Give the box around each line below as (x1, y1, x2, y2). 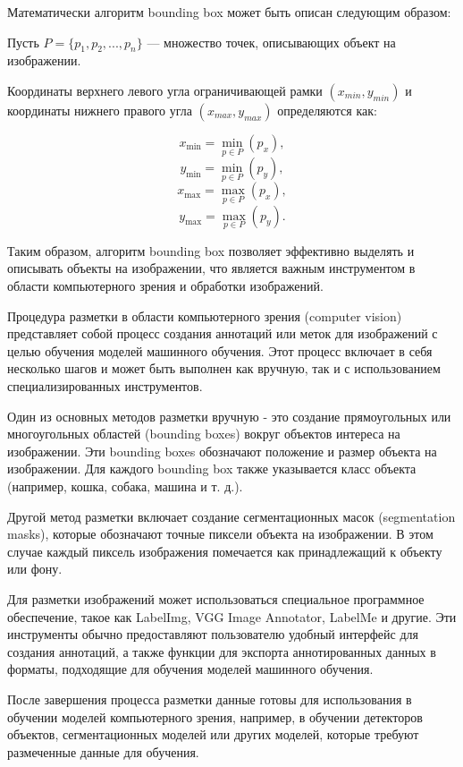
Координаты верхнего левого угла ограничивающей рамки (7, 81, 323, 99)
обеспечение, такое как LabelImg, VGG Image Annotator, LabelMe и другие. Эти (7, 607, 457, 626)
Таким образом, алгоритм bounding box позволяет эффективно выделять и (7, 241, 415, 260)
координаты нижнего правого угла (7, 100, 192, 119)
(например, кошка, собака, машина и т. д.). (7, 476, 243, 495)
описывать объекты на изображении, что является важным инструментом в (7, 259, 416, 277)
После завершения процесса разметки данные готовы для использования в (7, 689, 412, 708)
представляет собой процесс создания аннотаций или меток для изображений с (7, 324, 438, 343)
